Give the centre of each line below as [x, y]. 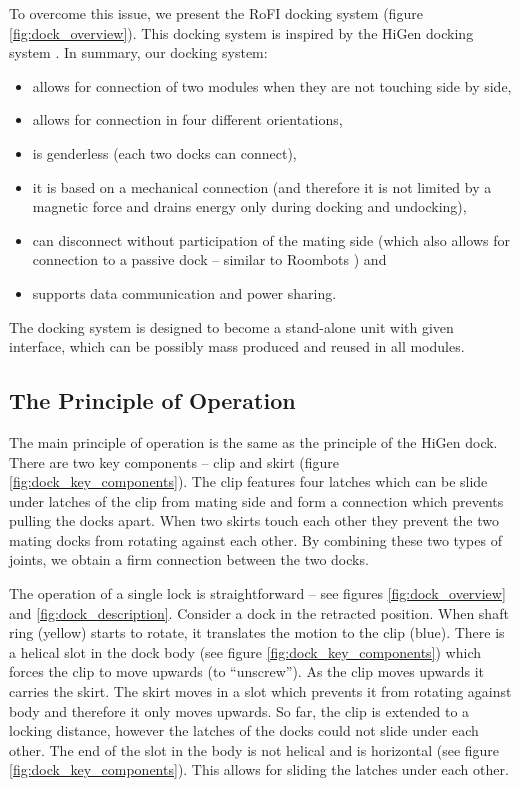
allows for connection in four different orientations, [187, 119]
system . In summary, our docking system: [138, 52]
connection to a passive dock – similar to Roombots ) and [209, 259]
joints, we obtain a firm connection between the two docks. [189, 559]
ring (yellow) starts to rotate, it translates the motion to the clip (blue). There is [257, 632]
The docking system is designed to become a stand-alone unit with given [231, 326]
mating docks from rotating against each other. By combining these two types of [255, 539]
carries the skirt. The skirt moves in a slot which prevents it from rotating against [260, 691]
